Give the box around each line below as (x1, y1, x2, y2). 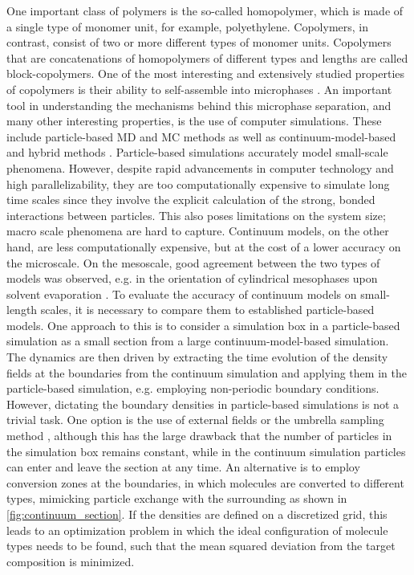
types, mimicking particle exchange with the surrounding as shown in (6, 490, 347, 507)
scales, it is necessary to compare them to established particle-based (40, 301, 375, 318)
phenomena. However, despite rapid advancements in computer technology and (6, 159, 394, 176)
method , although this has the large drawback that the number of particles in (6, 427, 392, 444)
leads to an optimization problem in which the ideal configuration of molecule (6, 521, 388, 538)
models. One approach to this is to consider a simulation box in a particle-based (6, 316, 400, 333)
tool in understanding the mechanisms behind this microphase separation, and (6, 96, 392, 113)
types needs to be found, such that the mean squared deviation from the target (6, 537, 396, 554)
